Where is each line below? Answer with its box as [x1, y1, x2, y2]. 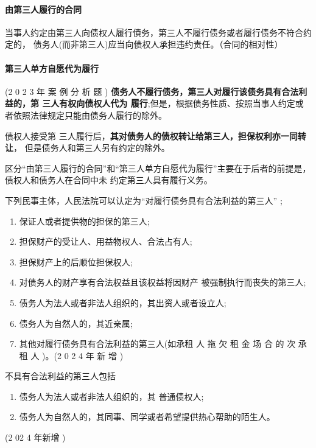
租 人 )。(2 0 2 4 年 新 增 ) [19, 349, 124, 362]
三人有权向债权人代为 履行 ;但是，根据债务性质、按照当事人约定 [42, 97, 295, 110]
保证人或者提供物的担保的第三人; [19, 214, 150, 227]
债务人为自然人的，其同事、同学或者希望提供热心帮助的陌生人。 [19, 410, 275, 423]
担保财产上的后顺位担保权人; [19, 255, 133, 268]
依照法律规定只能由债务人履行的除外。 [13, 108, 167, 121]
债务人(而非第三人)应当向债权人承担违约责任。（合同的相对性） [33, 38, 283, 51]
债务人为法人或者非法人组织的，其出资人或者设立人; [19, 296, 226, 309]
